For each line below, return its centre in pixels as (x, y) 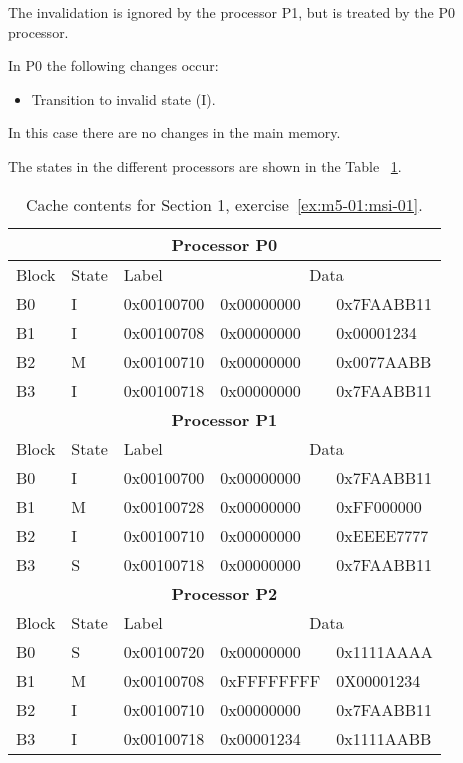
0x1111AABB (384, 738)
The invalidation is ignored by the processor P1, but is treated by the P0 (231, 12)
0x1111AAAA (384, 651)
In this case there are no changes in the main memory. (174, 132)
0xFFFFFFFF (270, 680)
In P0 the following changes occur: (113, 65)
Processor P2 (224, 593)
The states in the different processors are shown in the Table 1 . (205, 165)
